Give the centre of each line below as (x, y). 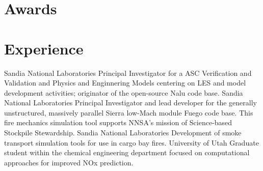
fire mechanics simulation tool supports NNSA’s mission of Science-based (118, 122)
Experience (44, 48)
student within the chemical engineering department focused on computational (127, 152)
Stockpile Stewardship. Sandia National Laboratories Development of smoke (123, 133)
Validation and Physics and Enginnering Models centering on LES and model (125, 83)
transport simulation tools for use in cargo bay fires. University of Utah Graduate (131, 142)
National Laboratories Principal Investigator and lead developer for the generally (130, 103)
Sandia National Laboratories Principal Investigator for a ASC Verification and (128, 73)
